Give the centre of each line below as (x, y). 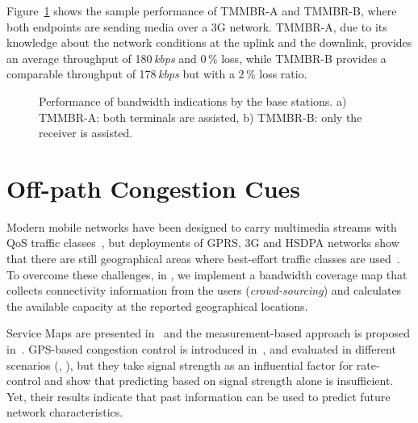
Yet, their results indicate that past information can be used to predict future (199, 396)
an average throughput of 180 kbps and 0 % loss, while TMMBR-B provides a (196, 58)
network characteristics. (65, 412)
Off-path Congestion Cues (154, 188)
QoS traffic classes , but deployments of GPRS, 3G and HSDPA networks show (203, 243)
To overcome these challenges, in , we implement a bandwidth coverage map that (207, 274)
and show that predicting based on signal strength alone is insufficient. (219, 381)
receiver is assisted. (86, 133)
